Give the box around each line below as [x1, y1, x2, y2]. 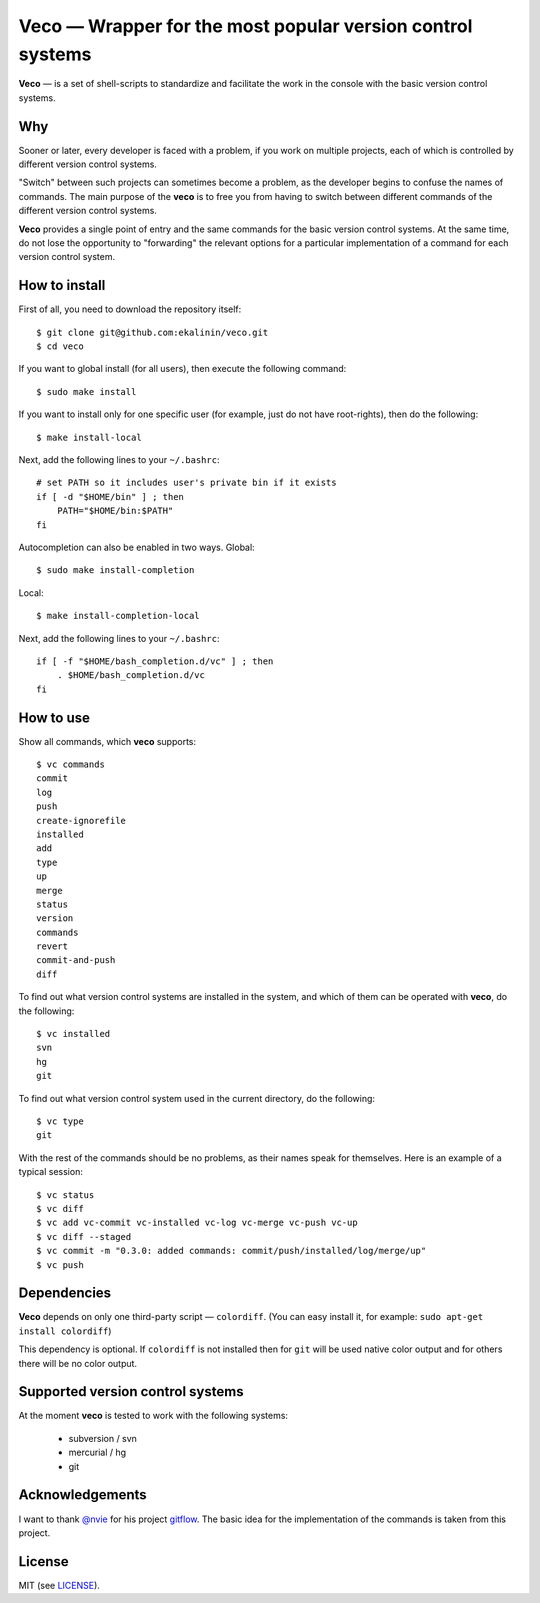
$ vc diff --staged [36, 1231, 132, 1242]
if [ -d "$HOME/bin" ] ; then [36, 491, 185, 502]
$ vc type [36, 1115, 84, 1127]
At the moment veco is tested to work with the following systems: [18, 1410, 289, 1422]
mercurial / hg [68, 1446, 127, 1459]
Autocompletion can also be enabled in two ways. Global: [18, 541, 255, 553]
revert [36, 941, 69, 952]
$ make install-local [36, 431, 142, 443]
